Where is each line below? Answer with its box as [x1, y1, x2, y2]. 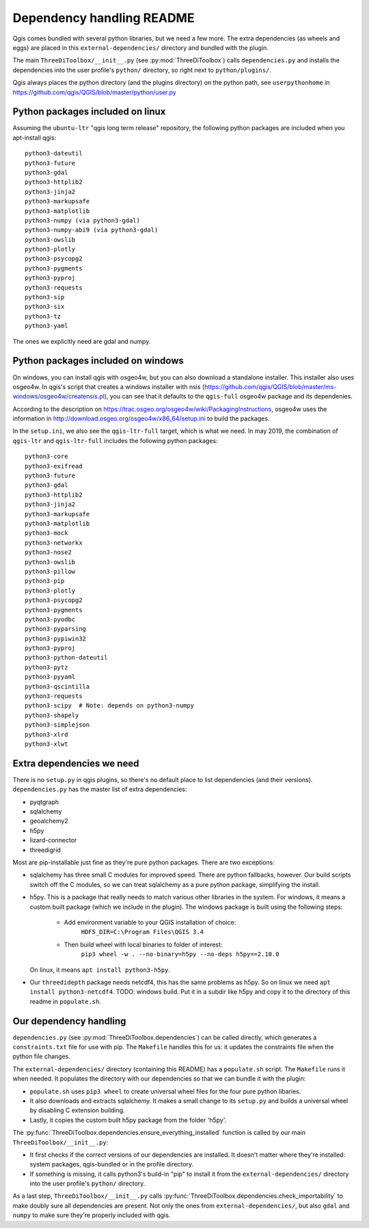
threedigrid [29, 846, 61, 854]
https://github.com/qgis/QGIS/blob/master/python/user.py [12, 88, 177, 96]
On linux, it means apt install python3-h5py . [29, 966, 171, 974]
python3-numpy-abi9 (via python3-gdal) [25, 226, 159, 234]
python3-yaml [25, 322, 68, 330]
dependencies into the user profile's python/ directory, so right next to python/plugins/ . [12, 66, 271, 74]
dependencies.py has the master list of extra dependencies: [12, 785, 187, 794]
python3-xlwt [25, 740, 68, 748]
